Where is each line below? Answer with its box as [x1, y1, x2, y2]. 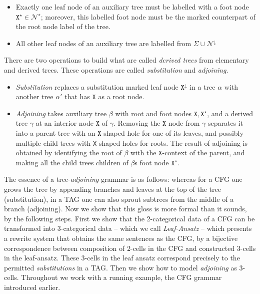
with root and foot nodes [115, 108, 191, 118]
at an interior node [35, 118, 93, 128]
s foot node [134, 157, 169, 167]
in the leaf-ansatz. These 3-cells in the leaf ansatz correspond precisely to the [4, 252, 240, 263]
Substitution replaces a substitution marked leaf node [15, 81, 178, 92]
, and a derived [207, 108, 253, 118]
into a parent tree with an [15, 127, 95, 138]
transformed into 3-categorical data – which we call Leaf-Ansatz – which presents [4, 223, 252, 233]
